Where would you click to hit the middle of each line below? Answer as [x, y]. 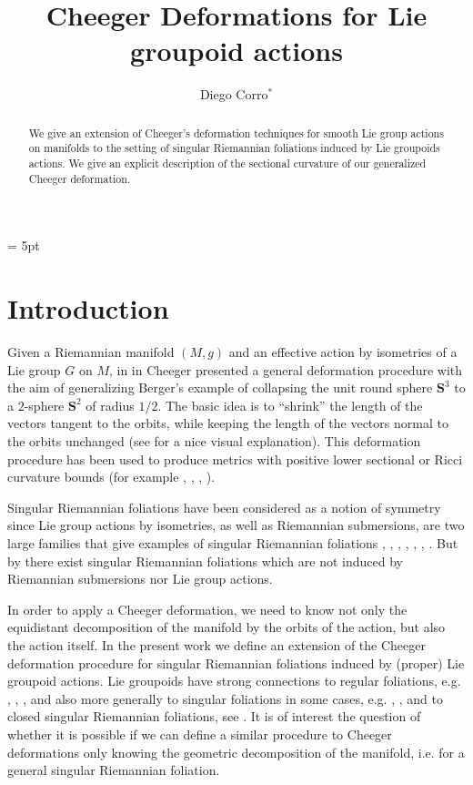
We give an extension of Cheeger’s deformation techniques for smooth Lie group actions [236, 133]
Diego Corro [234, 94]
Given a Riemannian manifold [91, 352]
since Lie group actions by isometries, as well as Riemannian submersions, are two [236, 525]
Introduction [88, 308]
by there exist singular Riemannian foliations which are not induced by [205, 561]
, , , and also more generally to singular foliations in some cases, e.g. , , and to [225, 698]
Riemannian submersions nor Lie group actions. [140, 579]
